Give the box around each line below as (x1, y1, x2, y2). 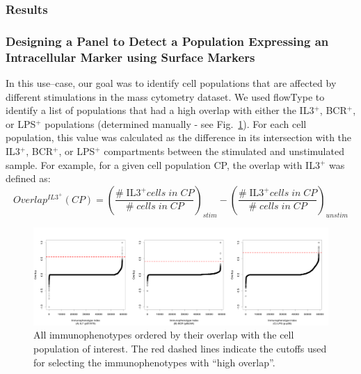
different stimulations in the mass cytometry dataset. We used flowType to (6, 89, 325, 104)
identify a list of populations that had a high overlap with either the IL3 (6, 103, 314, 117)
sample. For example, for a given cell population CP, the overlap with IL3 (6, 157, 320, 172)
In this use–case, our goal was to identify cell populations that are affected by (6, 75, 337, 90)
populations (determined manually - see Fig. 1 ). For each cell (45, 116, 307, 131)
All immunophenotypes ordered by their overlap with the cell (33, 327, 294, 342)
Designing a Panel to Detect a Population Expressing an (6, 32, 329, 49)
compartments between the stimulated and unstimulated (104, 143, 344, 158)
